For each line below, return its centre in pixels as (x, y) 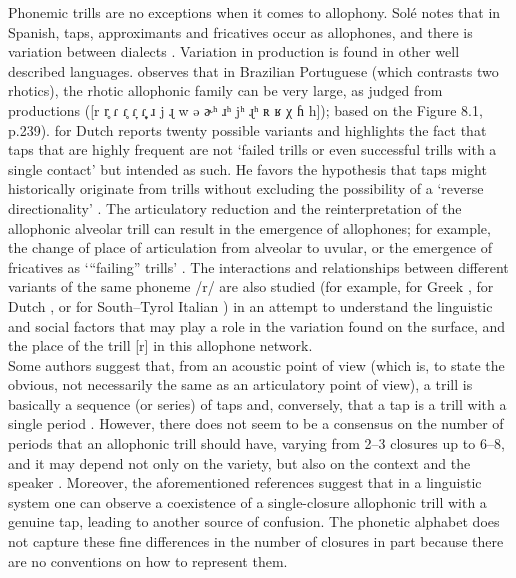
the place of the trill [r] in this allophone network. (160, 345)
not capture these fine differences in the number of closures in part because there (256, 541)
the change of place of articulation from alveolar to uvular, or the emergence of (250, 247)
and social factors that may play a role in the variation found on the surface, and (257, 325)
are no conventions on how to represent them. (148, 560)
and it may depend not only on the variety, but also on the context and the (239, 462)
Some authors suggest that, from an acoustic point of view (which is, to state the (256, 364)
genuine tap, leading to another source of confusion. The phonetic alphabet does (254, 521)
